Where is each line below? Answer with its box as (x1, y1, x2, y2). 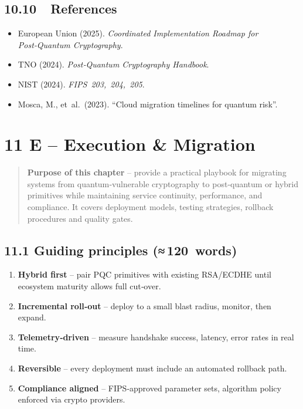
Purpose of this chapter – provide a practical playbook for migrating (27, 166, 287, 178)
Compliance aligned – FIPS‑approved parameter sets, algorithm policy (18, 381, 281, 394)
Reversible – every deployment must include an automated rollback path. (18, 362, 287, 374)
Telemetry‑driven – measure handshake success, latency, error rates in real (18, 330, 294, 343)
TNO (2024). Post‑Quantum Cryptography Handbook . (18, 58, 209, 70)
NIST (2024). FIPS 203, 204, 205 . (18, 77, 145, 90)
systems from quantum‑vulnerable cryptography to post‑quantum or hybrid (27, 177, 299, 190)
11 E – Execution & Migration (4, 132, 256, 156)
